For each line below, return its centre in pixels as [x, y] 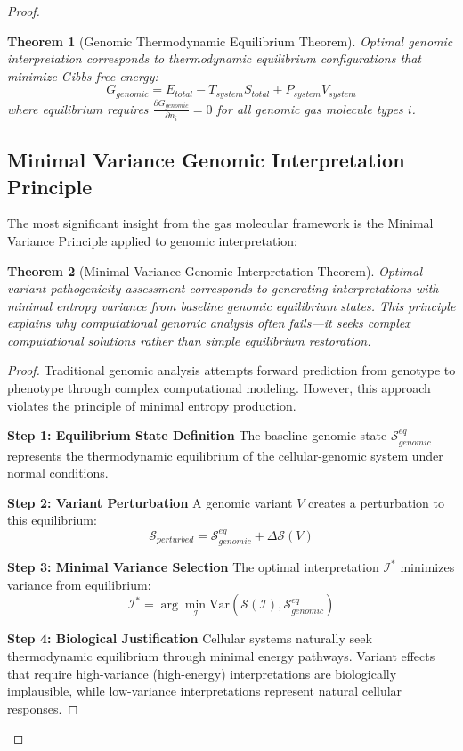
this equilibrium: [52, 520]
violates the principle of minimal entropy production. [152, 405]
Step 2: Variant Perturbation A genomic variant [150, 502]
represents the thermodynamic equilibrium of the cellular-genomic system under [225, 455]
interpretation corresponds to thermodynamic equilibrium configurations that [214, 58]
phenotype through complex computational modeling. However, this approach [219, 388]
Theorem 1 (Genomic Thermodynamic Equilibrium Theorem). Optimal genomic [230, 41]
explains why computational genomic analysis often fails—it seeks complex [209, 323]
